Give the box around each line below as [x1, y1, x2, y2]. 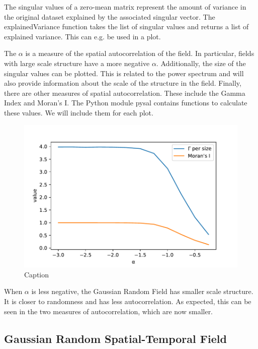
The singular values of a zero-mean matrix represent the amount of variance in [4, 2, 246, 12]
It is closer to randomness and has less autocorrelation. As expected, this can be [4, 296, 251, 306]
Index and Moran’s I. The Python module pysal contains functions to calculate [4, 97, 247, 108]
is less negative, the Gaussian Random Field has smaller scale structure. [31, 286, 253, 297]
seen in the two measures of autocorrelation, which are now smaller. [4, 306, 213, 316]
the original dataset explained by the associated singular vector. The [4, 11, 215, 22]
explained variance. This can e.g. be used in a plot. [4, 31, 161, 41]
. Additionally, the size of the [156, 57, 246, 68]
